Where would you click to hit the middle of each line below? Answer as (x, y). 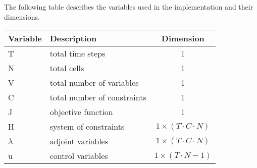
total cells (67, 68)
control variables (79, 156)
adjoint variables (79, 141)
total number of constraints (98, 97)
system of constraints (87, 127)
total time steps (78, 53)
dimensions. (22, 16)
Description (73, 38)
